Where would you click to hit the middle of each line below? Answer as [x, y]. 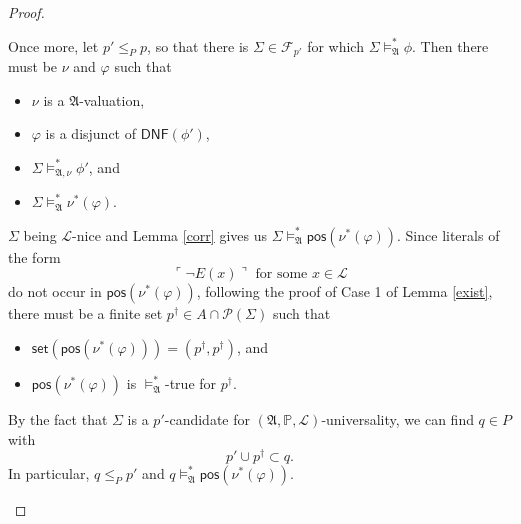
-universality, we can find [397, 419]
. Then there [450, 45]
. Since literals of [448, 234]
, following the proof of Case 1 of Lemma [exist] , [344, 291]
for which [335, 45]
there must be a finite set [85, 313]
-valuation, [112, 99]
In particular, [49, 473]
